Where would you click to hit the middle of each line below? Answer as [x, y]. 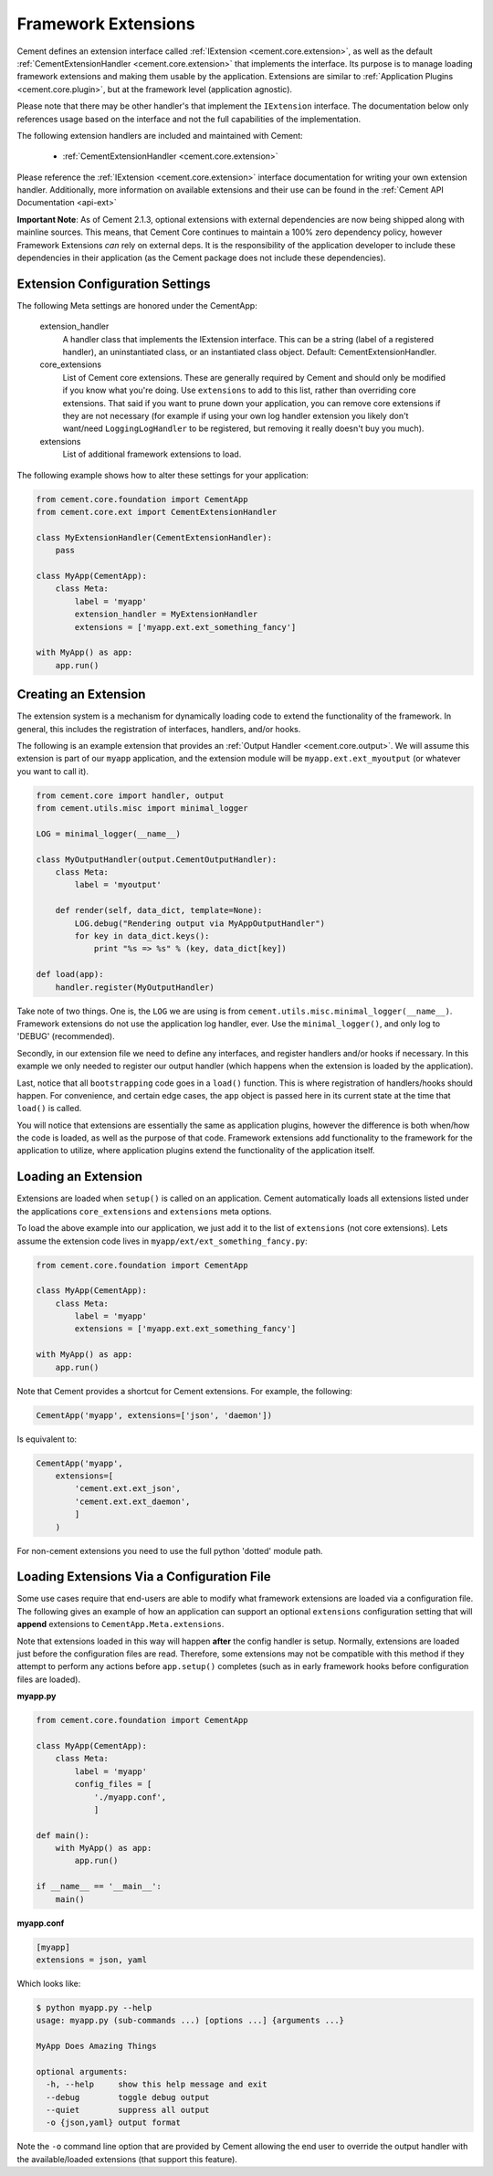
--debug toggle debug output [128, 2097]
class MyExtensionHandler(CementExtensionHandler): [154, 537]
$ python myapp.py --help [94, 2008]
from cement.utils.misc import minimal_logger [142, 809]
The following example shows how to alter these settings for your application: [163, 475]
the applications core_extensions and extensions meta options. [144, 1211]
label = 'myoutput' [118, 885]
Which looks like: [49, 1983]
